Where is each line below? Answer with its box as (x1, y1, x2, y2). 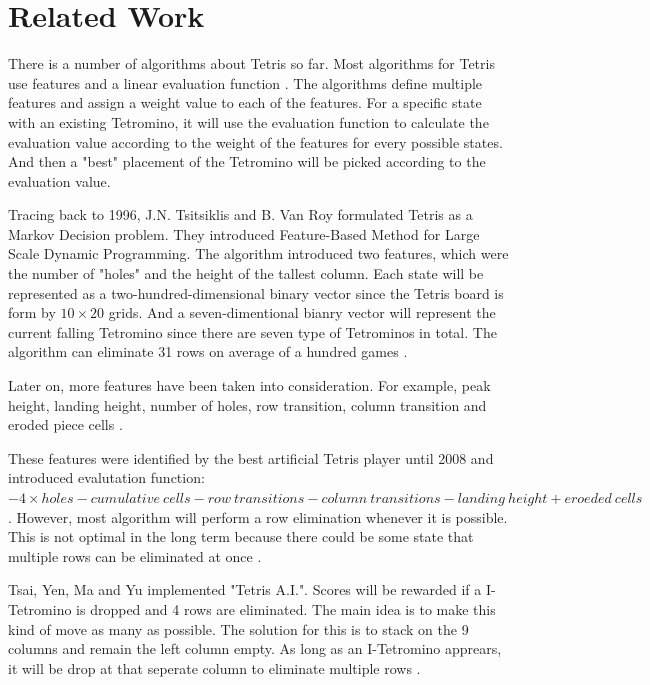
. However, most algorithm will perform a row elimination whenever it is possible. (8, 506, 508, 527)
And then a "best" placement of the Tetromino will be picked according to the (8, 151, 486, 172)
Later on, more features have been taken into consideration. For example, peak (8, 375, 491, 396)
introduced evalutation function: (8, 467, 205, 488)
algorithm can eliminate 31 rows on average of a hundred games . (8, 341, 408, 362)
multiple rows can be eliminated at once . (8, 545, 262, 566)
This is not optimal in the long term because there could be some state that (8, 526, 474, 547)
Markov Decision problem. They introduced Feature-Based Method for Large (8, 223, 480, 244)
